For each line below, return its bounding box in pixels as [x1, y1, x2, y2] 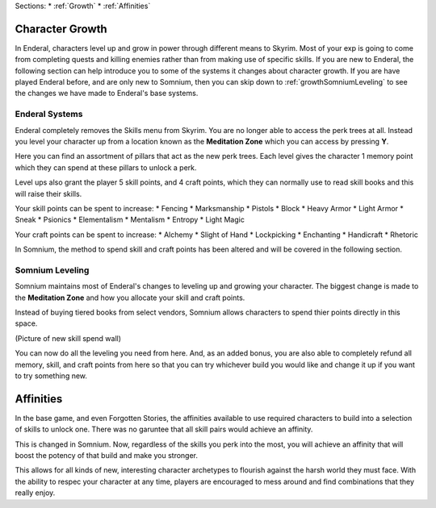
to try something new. [15, 371, 88, 381]
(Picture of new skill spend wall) [15, 333, 121, 343]
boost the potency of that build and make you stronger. [15, 451, 198, 460]
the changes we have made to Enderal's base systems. [15, 89, 199, 98]
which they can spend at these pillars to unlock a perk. [15, 162, 197, 173]
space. [15, 319, 38, 328]
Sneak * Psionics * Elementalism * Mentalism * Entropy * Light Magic [15, 214, 245, 225]
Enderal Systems [15, 109, 83, 120]
